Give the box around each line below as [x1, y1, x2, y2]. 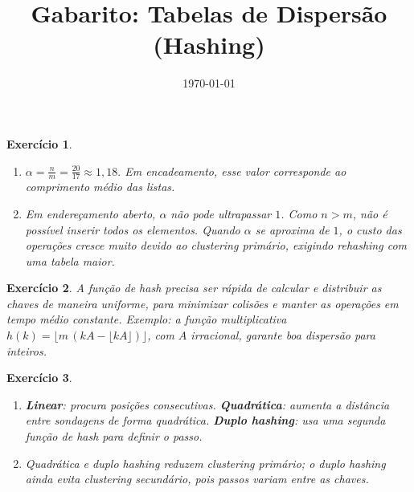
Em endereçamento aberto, [25, 205, 156, 222]
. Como [281, 205, 318, 222]
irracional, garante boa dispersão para [191, 327, 375, 344]
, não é [352, 205, 387, 222]
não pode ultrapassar [170, 205, 272, 222]
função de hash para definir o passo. [25, 428, 203, 445]
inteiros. [6, 342, 47, 359]
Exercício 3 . [6, 369, 72, 386]
